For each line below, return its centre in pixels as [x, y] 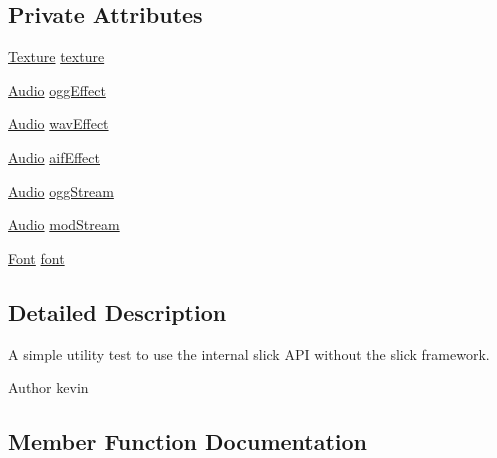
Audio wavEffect [58, 123]
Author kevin [48, 387]
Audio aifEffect [54, 156]
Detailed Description [117, 311]
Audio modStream [64, 224]
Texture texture [56, 56]
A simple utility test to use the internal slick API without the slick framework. [249, 353]
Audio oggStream [61, 190]
